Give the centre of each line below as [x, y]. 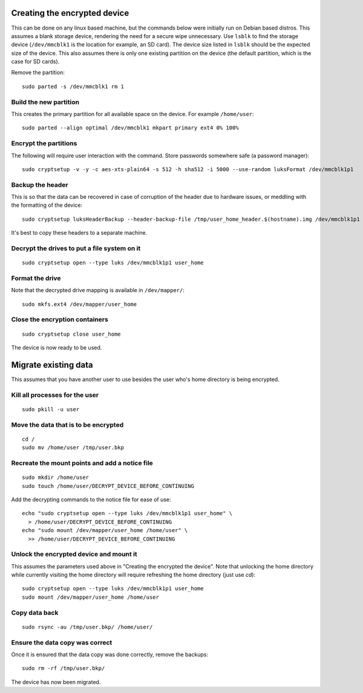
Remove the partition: [38, 73]
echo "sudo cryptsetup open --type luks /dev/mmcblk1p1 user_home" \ [127, 513]
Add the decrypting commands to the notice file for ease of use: [91, 499]
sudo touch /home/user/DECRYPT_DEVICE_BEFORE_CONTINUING [108, 486]
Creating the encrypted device [70, 13]
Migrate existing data [52, 365]
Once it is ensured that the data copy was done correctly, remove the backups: [110, 654]
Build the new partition [45, 102]
